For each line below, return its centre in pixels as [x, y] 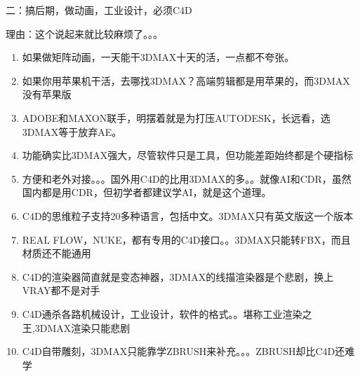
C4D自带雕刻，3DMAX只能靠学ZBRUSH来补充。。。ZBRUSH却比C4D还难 [188, 351]
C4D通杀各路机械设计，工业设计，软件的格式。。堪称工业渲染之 [167, 313]
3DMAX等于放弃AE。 [72, 131]
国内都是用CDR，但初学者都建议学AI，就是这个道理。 [147, 192]
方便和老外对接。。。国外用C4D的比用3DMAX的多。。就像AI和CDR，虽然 [187, 178]
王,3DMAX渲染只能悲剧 [76, 327]
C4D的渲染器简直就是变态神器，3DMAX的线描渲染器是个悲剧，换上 [178, 276]
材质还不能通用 [56, 253]
